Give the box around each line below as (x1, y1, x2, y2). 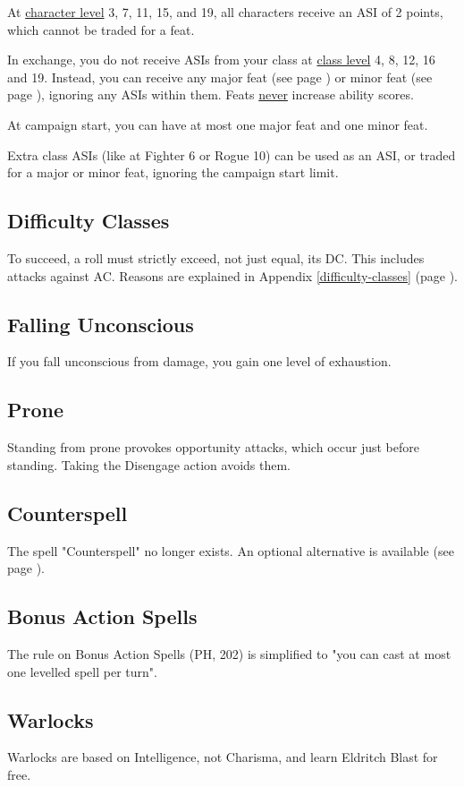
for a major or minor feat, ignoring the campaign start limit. (7, 163, 339, 182)
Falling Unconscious (7, 310, 194, 338)
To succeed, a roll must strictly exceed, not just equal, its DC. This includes (7, 248, 425, 267)
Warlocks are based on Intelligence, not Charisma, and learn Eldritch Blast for (7, 748, 438, 766)
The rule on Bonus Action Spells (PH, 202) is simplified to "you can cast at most (7, 644, 451, 663)
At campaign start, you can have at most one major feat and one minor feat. (7, 115, 428, 133)
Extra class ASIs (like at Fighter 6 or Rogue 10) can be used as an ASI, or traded (7, 145, 456, 164)
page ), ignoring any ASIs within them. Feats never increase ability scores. (7, 85, 414, 104)
